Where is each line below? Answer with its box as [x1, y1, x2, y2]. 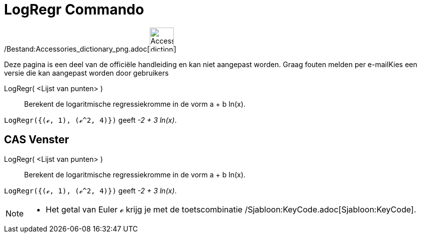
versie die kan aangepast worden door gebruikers [4, 68, 169, 77]
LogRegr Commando [4, 1, 144, 18]
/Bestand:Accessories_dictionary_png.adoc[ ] [4, 44, 176, 53]
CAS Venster [4, 133, 69, 146]
